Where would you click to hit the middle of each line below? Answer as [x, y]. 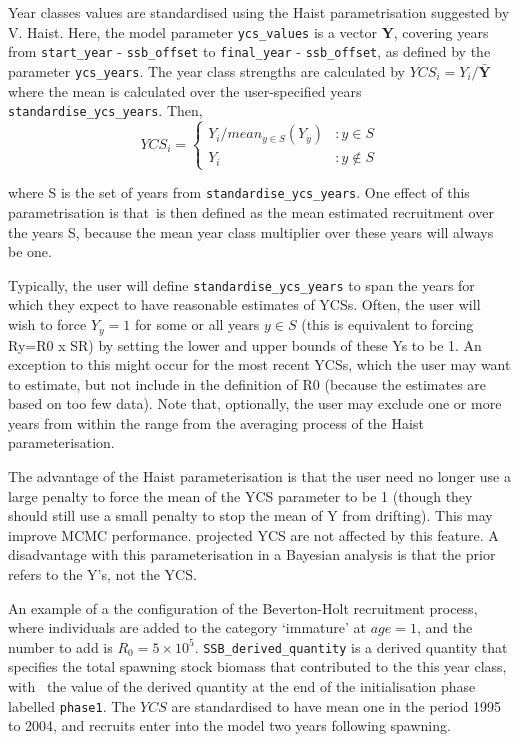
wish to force [47, 324]
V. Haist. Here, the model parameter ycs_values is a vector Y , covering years [248, 31]
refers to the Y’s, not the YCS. [102, 574]
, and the [444, 627]
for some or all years [197, 324]
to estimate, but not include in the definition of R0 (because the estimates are [247, 383]
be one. [30, 251]
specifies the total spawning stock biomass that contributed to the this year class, [257, 666]
